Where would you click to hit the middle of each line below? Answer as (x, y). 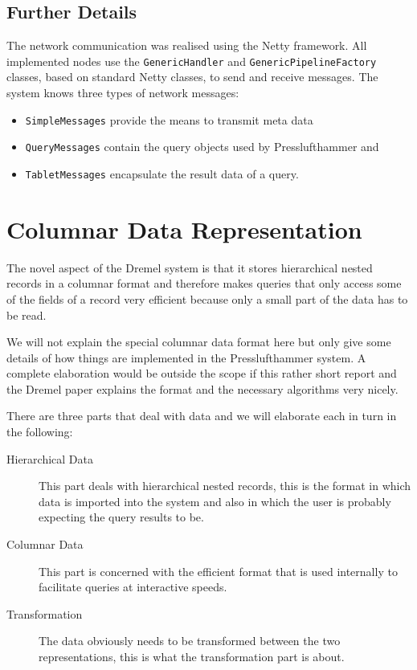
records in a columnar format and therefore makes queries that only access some (204, 283)
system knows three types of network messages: (123, 93)
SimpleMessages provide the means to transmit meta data (169, 119)
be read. (27, 315)
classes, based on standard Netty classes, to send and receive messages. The (192, 77)
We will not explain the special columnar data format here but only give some (199, 342)
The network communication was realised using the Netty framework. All (187, 45)
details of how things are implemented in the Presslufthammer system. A (186, 357)
